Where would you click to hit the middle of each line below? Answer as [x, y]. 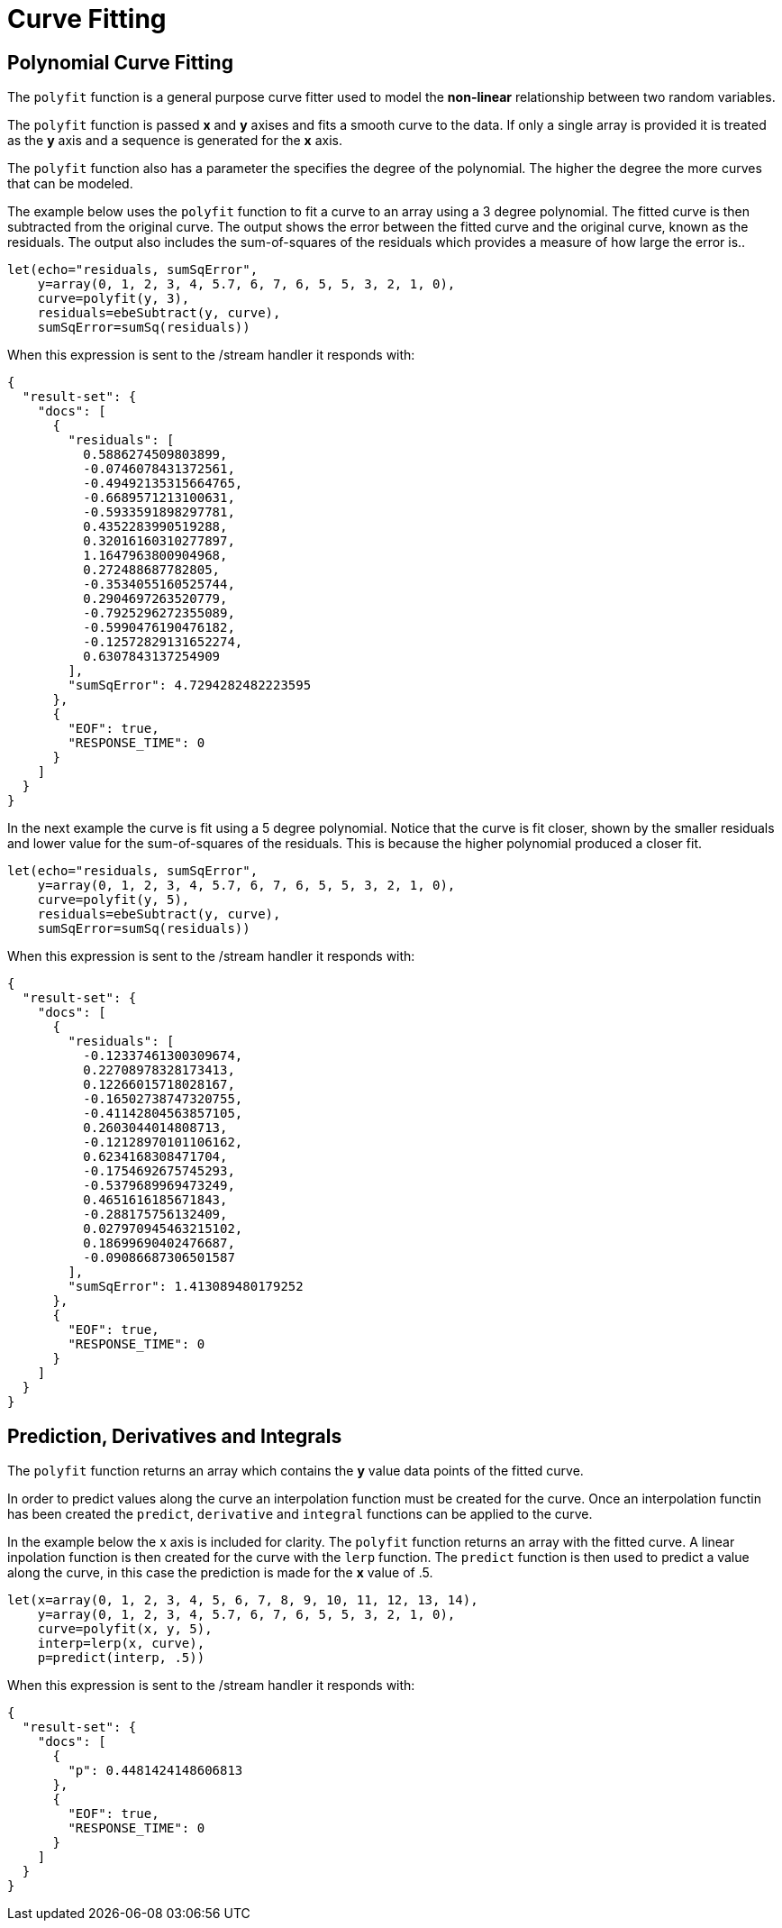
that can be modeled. [70, 184]
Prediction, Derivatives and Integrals [175, 1436]
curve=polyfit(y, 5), [114, 900]
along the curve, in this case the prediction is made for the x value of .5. [220, 1573]
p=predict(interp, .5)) [121, 1658]
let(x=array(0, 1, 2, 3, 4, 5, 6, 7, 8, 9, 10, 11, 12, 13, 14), [243, 1600]
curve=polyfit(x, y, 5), [125, 1629]
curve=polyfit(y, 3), [114, 299]
